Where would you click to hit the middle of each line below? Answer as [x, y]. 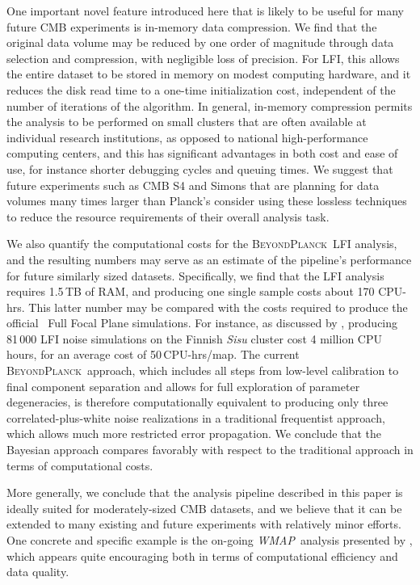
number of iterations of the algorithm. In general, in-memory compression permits [210, 105]
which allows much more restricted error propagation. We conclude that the [194, 433]
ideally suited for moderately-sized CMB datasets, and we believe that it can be [204, 508]
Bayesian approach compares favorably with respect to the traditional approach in [210, 450]
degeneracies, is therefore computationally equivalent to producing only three [197, 402]
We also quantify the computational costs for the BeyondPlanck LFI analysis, [202, 244]
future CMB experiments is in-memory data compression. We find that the [192, 26]
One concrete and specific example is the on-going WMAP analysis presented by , [210, 540]
